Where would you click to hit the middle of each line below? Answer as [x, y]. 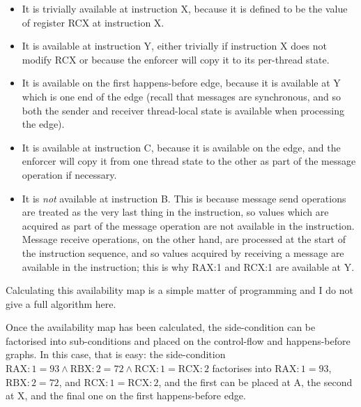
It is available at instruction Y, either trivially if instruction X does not [175, 46]
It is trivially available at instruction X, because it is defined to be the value [185, 8]
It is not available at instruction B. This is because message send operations [184, 198]
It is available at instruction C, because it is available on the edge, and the [181, 147]
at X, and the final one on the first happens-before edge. [126, 395]
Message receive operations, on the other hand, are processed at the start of [184, 239]
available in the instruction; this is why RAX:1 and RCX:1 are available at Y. [188, 266]
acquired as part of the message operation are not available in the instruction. [188, 225]
